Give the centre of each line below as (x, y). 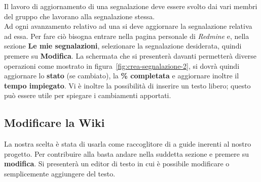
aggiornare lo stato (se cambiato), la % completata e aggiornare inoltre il (122, 76)
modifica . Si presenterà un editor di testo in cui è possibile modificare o (117, 164)
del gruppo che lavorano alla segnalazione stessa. (80, 16)
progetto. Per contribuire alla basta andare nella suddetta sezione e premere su (126, 153)
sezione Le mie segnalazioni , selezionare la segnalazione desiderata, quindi (123, 46)
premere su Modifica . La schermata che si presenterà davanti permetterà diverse (130, 55)
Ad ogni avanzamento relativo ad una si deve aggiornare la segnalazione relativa (128, 26)
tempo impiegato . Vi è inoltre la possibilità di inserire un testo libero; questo (127, 85)
